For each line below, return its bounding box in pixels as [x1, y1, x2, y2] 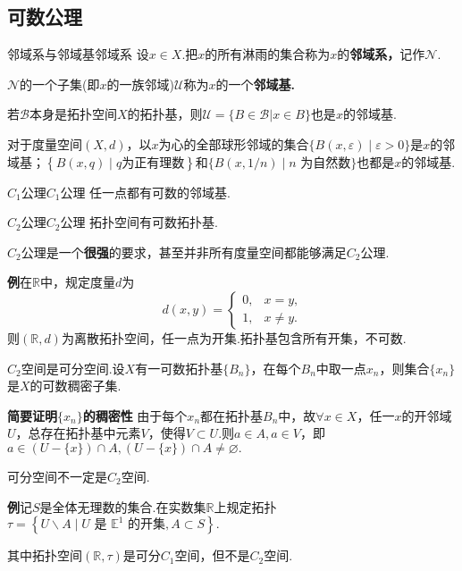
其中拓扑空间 [7, 546, 82, 565]
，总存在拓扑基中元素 [15, 424, 141, 442]
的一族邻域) [106, 74, 175, 93]
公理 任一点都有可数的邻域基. [60, 182, 231, 201]
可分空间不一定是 [7, 466, 107, 485]
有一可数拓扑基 [135, 358, 223, 377]
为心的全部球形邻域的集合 [158, 134, 309, 153]
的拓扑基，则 [127, 105, 203, 123]
